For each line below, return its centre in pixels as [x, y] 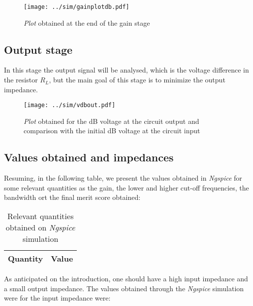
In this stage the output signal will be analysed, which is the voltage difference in [126, 70]
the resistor [21, 80]
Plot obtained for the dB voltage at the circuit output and [111, 121]
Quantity [26, 259]
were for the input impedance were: [57, 298]
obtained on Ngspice [40, 228]
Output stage [38, 49]
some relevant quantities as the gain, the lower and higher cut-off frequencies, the [126, 187]
